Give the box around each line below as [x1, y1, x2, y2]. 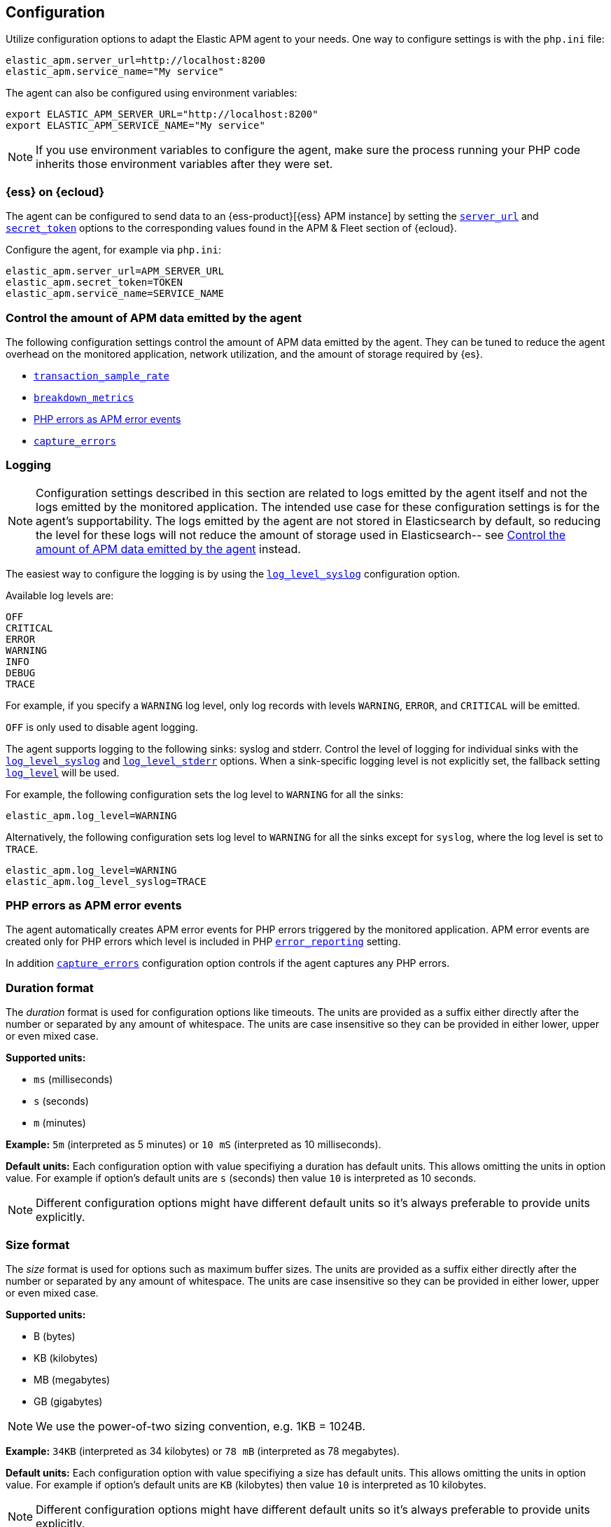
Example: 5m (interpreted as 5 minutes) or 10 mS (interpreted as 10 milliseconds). [6, 1138, 381, 1151]
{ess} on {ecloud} [6, 184, 105, 199]
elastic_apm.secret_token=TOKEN [6, 277, 183, 288]
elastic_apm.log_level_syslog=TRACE [6, 875, 206, 887]
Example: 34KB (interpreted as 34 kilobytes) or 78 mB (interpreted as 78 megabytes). [6, 1444, 400, 1457]
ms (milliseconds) [34, 1073, 113, 1086]
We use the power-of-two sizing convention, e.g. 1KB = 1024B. [36, 1418, 366, 1433]
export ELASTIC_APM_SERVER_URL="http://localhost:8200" [6, 109, 318, 120]
